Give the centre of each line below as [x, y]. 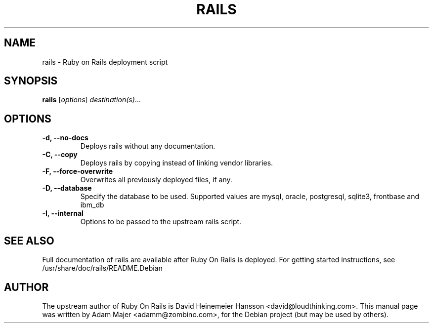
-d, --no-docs [65, 138]
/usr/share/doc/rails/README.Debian [102, 268]
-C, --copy [60, 155]
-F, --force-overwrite [78, 171]
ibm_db [92, 205]
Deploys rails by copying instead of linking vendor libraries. [177, 163]
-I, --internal [63, 213]
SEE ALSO [29, 241]
